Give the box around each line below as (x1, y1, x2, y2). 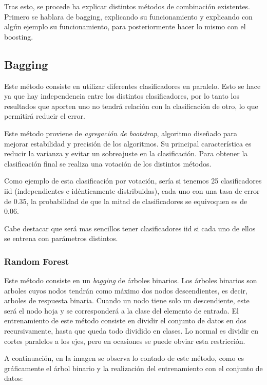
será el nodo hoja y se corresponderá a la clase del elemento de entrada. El (4, 305, 239, 316)
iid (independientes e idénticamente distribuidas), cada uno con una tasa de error (4, 185, 260, 196)
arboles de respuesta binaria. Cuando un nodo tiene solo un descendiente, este (4, 295, 250, 306)
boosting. (4, 31, 33, 42)
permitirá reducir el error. (4, 111, 85, 121)
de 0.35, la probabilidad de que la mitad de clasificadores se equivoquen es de (4, 195, 247, 206)
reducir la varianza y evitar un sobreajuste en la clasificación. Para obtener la (4, 148, 248, 159)
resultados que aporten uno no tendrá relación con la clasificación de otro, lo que (4, 100, 258, 111)
